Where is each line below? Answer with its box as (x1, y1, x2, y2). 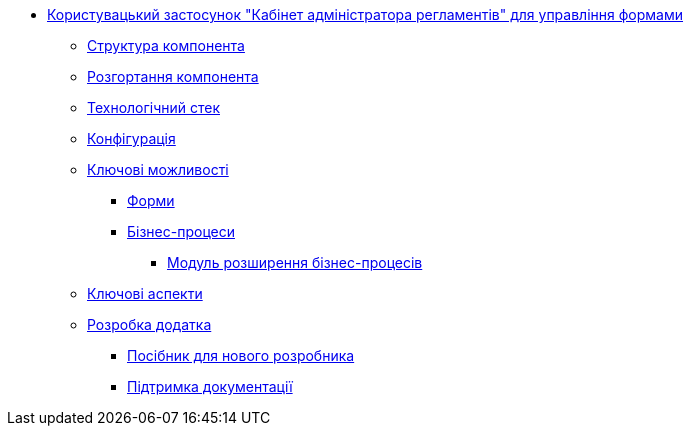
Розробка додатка (87, 316, 212, 333)
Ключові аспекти (87, 285, 203, 302)
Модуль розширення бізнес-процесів (167, 254, 423, 271)
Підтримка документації (127, 378, 293, 395)
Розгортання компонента (87, 68, 259, 85)
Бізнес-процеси (127, 223, 235, 240)
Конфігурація (87, 130, 176, 147)
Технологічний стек (87, 99, 220, 116)
